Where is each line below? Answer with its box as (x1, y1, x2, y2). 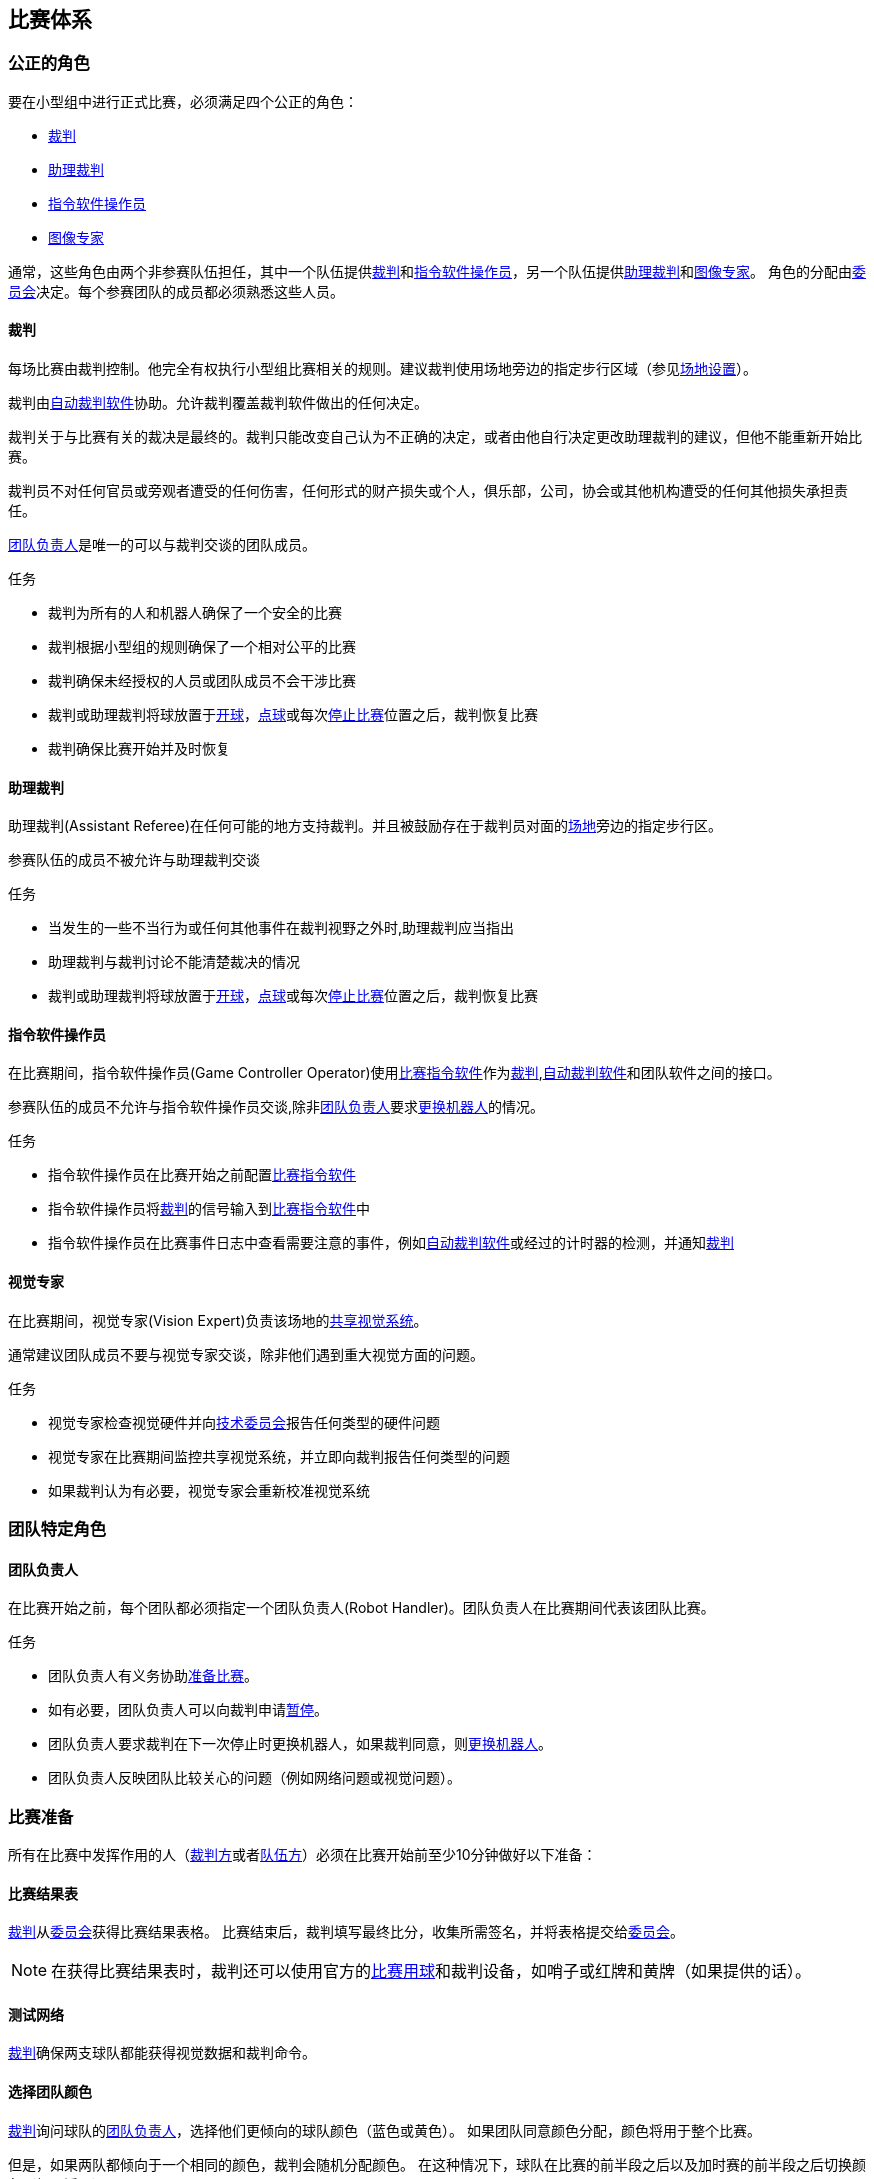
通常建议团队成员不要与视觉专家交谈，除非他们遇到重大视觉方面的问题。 (8, 1345, 484, 1363)
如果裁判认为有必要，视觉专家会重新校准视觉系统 (48, 1481, 370, 1499)
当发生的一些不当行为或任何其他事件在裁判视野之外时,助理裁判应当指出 (48, 919, 515, 937)
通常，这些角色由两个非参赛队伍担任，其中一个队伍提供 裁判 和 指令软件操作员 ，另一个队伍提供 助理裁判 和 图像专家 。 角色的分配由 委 (8, 262, 866, 280)
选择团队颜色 (8, 2083, 92, 2101)
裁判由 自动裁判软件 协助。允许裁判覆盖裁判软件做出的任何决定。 (8, 394, 428, 412)
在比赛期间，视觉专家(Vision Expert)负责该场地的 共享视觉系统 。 (8, 1311, 428, 1329)
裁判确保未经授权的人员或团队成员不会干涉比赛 (48, 672, 356, 690)
